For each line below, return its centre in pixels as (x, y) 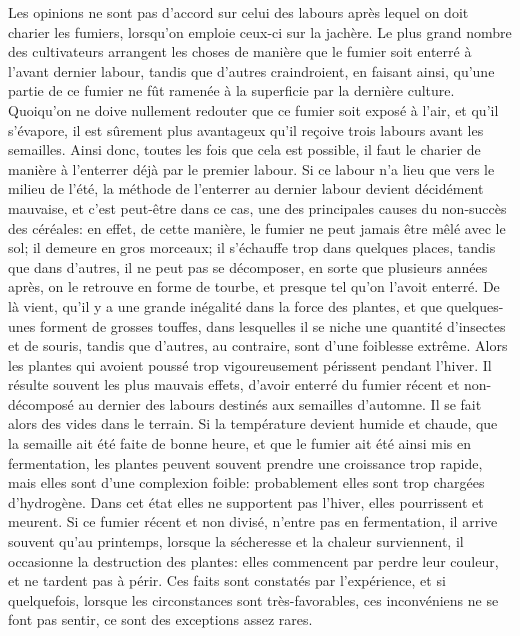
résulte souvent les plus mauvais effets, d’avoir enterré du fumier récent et (234, 384)
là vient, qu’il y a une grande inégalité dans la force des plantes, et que (225, 305)
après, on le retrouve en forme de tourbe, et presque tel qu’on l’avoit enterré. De (254, 286)
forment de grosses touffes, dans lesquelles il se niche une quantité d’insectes (272, 325)
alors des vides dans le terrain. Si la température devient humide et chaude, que (253, 423)
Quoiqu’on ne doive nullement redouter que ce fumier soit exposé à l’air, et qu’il (253, 109)
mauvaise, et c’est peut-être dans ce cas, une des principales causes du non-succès (257, 207)
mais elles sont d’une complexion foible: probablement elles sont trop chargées (246, 482)
